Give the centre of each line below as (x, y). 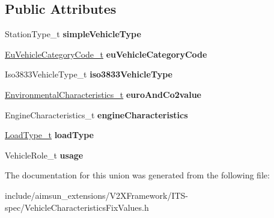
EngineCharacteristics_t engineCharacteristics (96, 114)
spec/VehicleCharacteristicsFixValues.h (77, 207)
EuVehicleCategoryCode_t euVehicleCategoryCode (106, 54)
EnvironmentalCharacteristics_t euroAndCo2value (103, 94)
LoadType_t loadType (49, 135)
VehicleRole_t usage (44, 155)
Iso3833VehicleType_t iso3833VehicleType (89, 74)
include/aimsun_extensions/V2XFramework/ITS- (97, 195)
